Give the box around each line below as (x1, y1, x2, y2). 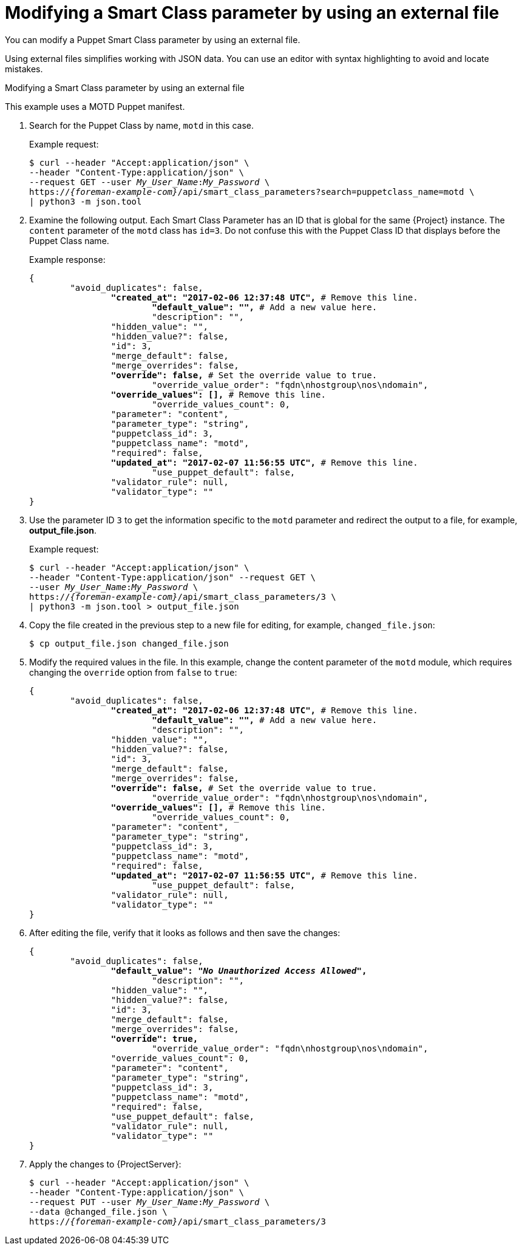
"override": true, (110, 1033, 198, 1044)
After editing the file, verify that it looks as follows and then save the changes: (29, 927, 341, 938)
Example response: (29, 254, 106, 265)
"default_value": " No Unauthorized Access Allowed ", (110, 965, 367, 976)
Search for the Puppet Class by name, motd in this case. (29, 120, 254, 131)
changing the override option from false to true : (29, 667, 237, 678)
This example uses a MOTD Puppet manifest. (5, 101, 185, 112)
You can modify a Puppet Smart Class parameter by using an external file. (5, 34, 300, 45)
